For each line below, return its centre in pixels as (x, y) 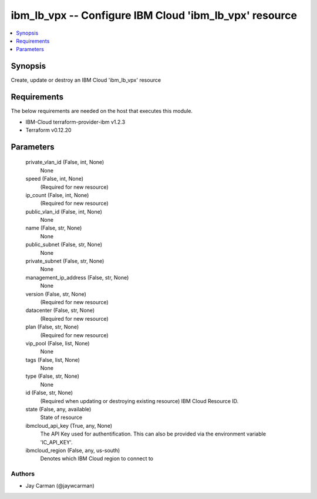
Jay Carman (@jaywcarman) (60, 485)
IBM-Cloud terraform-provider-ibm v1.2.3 (75, 122)
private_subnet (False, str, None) (65, 261)
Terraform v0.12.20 (48, 130)
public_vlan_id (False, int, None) (64, 211)
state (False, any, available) (58, 410)
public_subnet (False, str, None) (64, 245)
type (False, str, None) (52, 376)
